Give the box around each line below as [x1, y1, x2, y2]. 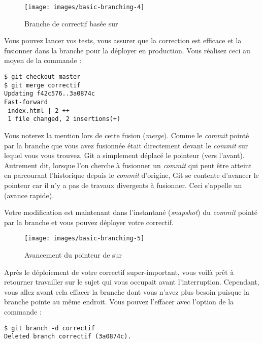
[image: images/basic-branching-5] [24, 235, 145, 242]
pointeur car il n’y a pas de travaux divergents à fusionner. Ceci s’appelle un [4, 179, 242, 190]
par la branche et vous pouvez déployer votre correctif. [4, 216, 174, 227]
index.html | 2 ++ [8, 107, 70, 114]
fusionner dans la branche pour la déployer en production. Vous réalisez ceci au [4, 45, 250, 55]
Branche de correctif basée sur [24, 18, 118, 28]
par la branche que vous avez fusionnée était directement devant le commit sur [4, 140, 248, 150]
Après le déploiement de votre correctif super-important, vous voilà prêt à [4, 266, 234, 277]
